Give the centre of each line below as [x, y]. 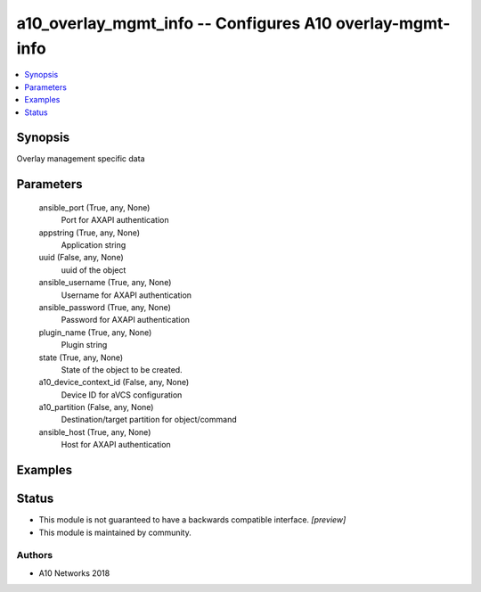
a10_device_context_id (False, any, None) [114, 382]
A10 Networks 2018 [74, 573]
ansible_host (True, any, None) [95, 432]
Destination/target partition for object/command [149, 420]
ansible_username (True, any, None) [105, 283]
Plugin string [84, 345]
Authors [35, 555]
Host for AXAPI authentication [116, 445]
